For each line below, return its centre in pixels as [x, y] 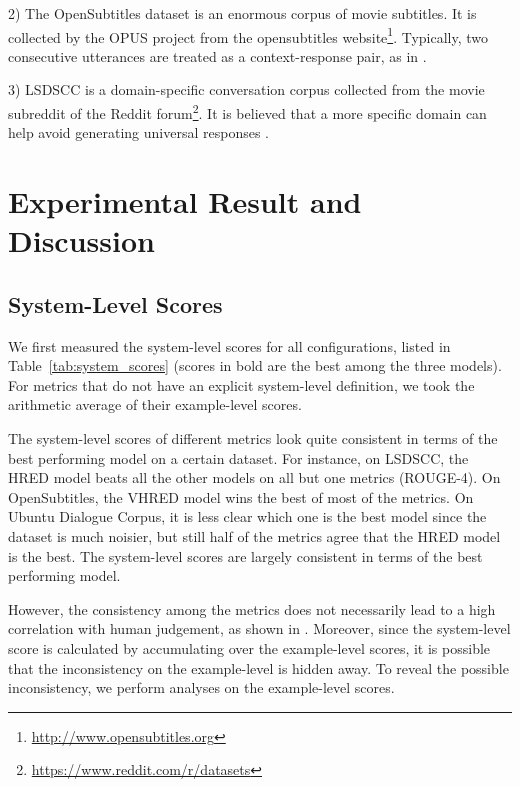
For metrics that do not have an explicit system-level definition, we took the [241, 384]
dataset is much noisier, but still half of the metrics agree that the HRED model [254, 535]
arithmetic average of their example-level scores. [155, 404]
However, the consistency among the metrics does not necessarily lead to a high [252, 608]
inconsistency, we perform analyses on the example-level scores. [201, 687]
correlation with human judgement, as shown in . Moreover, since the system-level [259, 628]
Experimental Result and [185, 201]
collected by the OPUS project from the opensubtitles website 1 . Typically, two [248, 35]
